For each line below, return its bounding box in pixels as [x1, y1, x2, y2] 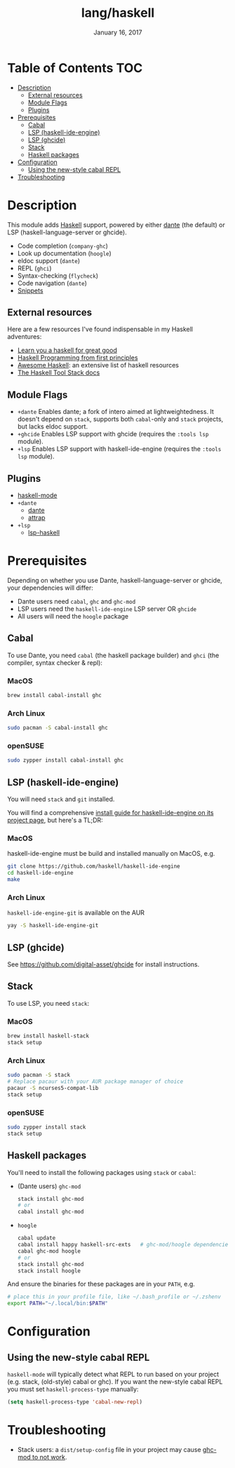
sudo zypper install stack [7, 1124, 86, 1131]
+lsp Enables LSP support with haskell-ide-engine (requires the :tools [17, 445, 222, 453]
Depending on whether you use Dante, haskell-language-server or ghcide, [7, 577, 222, 584]
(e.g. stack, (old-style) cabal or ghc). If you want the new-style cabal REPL [7, 1378, 223, 1386]
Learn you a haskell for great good [17, 346, 117, 355]
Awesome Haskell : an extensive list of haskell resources [17, 361, 179, 370]
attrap [27, 513, 46, 522]
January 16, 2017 [93, 28, 142, 36]
